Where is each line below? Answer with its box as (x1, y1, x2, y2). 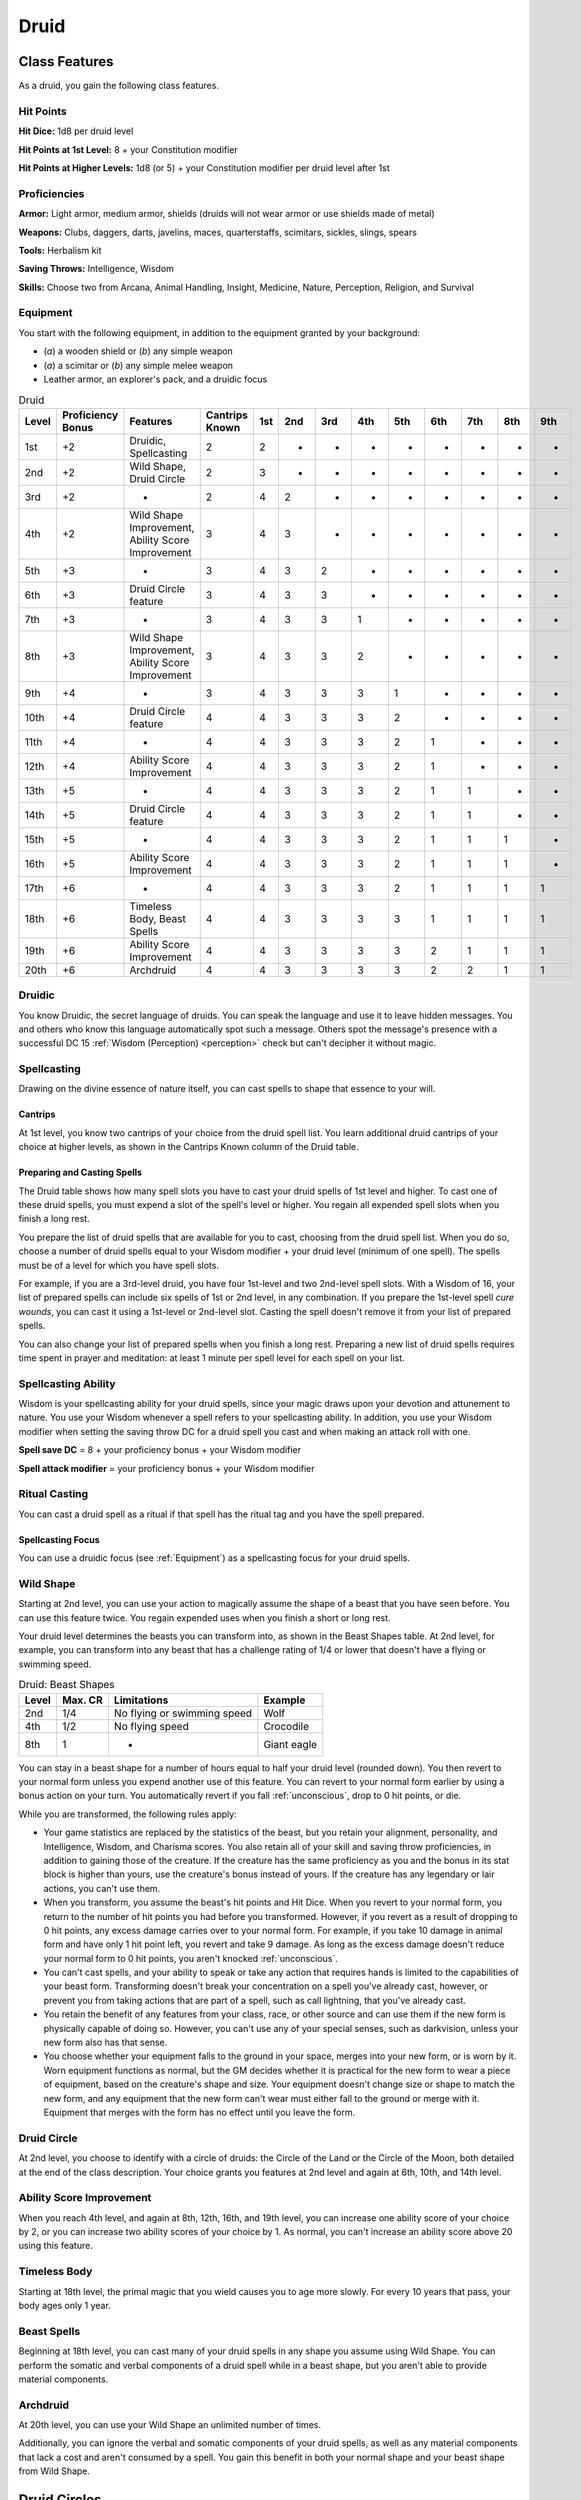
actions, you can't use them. (43, 1882, 161, 1894)
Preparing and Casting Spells (18, 1166, 143, 1179)
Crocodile (263, 1719, 310, 1733)
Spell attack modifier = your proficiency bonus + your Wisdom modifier (18, 1462, 315, 1474)
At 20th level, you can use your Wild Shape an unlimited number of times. (18, 2419, 322, 2431)
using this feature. (18, 2240, 94, 2252)
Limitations (113, 1693, 169, 1707)
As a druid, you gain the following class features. (18, 80, 220, 92)
